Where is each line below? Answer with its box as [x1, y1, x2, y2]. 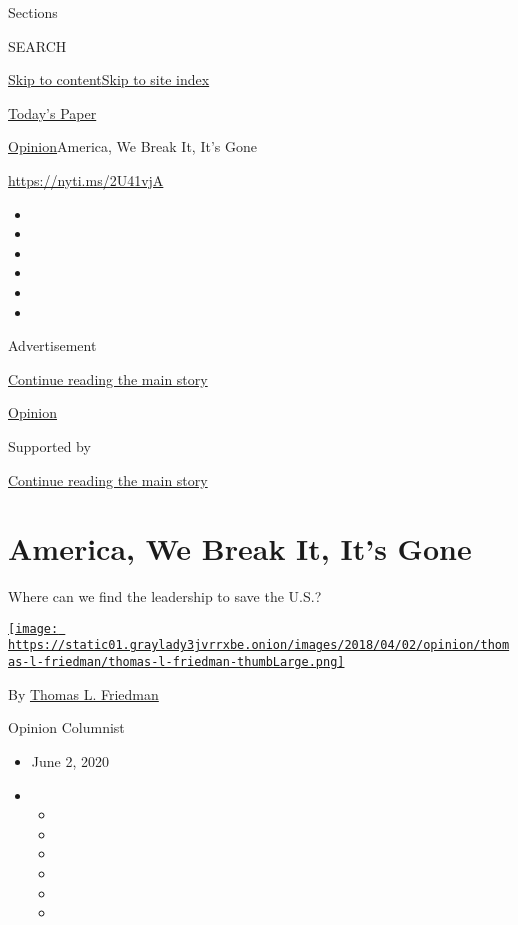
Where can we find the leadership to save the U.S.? [8, 586, 322, 607]
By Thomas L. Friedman [8, 683, 159, 704]
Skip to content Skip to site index [8, 69, 210, 90]
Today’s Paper [8, 102, 97, 123]
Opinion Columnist [8, 717, 125, 738]
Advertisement [8, 335, 97, 356]
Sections [8, 2, 58, 22]
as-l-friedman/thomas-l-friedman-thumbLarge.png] [8, 655, 345, 670]
